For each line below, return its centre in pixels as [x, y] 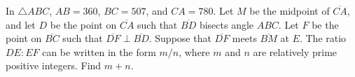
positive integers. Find [54, 65]
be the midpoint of [290, 10]
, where [194, 51]
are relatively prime [295, 51]
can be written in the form [99, 51]
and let [21, 24]
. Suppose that [180, 38]
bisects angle [227, 24]
